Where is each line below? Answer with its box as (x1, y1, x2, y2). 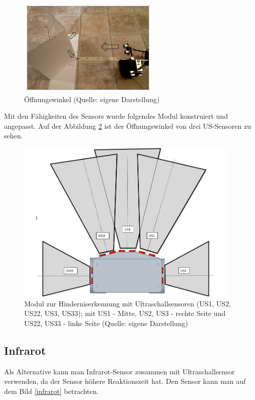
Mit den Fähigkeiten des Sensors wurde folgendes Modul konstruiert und (4, 111, 228, 121)
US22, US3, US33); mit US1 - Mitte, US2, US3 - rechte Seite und (24, 308, 226, 318)
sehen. (4, 130, 23, 141)
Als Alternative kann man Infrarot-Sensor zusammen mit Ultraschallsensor (4, 366, 235, 376)
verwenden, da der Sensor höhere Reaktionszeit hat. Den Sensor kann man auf (4, 376, 246, 386)
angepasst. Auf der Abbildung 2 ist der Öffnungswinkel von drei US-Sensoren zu (4, 120, 251, 131)
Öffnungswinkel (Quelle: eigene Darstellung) (24, 94, 160, 104)
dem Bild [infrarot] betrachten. (4, 385, 99, 396)
